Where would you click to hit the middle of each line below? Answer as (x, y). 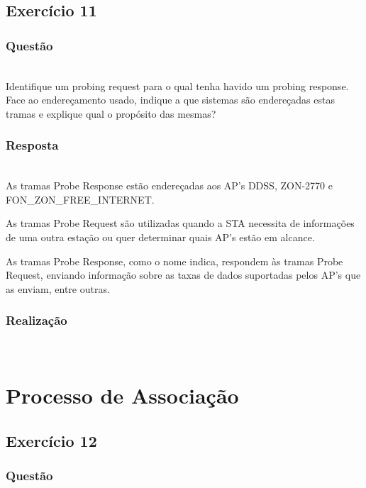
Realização (37, 320)
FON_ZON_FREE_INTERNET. (80, 199)
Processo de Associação (122, 395)
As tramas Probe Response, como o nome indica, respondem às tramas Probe (174, 261)
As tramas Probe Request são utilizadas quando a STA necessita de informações (180, 223)
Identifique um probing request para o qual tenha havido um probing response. (177, 85)
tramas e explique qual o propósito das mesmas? (111, 113)
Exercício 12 (51, 440)
